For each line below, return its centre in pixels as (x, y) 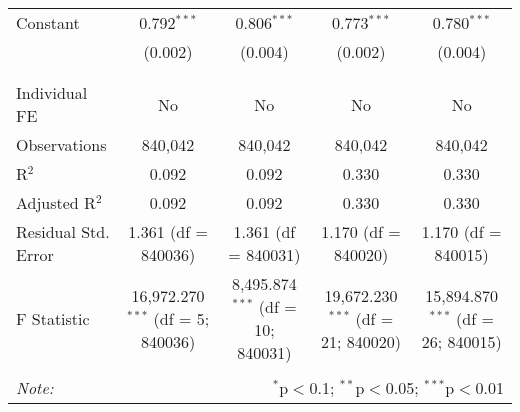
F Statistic (53, 318)
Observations (61, 144)
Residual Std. (63, 231)
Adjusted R (56, 202)
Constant (48, 22)
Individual (52, 92)
